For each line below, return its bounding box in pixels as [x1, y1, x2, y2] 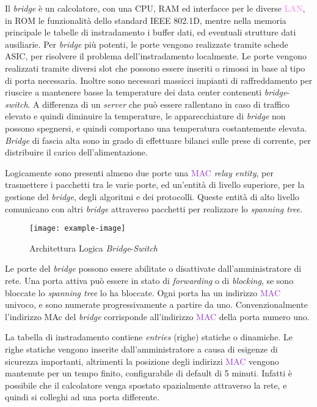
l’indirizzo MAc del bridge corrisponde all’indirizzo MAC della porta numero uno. [5, 310, 310, 323]
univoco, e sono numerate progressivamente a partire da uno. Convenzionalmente [5, 298, 308, 311]
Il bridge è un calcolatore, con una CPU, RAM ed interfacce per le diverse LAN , [5, 2, 305, 14]
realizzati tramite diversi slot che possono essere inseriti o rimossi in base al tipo [5, 61, 305, 74]
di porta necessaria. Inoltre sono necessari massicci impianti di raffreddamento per [5, 73, 313, 86]
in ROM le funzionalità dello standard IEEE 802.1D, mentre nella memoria [5, 13, 286, 26]
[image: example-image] [29, 224, 126, 233]
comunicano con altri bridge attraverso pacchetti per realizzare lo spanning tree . [5, 202, 303, 215]
